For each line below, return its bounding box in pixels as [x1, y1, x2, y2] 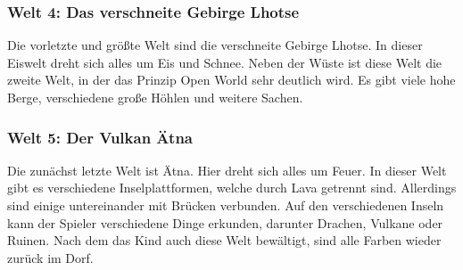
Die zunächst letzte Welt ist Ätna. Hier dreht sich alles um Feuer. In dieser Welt [7, 160, 447, 179]
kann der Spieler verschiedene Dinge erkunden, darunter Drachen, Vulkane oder [7, 213, 443, 232]
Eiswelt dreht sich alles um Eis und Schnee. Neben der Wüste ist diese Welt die [7, 53, 442, 71]
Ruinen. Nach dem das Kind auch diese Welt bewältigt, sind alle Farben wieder [7, 231, 442, 250]
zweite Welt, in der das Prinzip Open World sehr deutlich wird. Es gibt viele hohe [7, 70, 456, 89]
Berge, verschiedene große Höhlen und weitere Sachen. [7, 88, 303, 106]
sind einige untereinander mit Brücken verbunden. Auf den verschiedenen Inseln [7, 196, 444, 214]
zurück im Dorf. [7, 248, 94, 266]
